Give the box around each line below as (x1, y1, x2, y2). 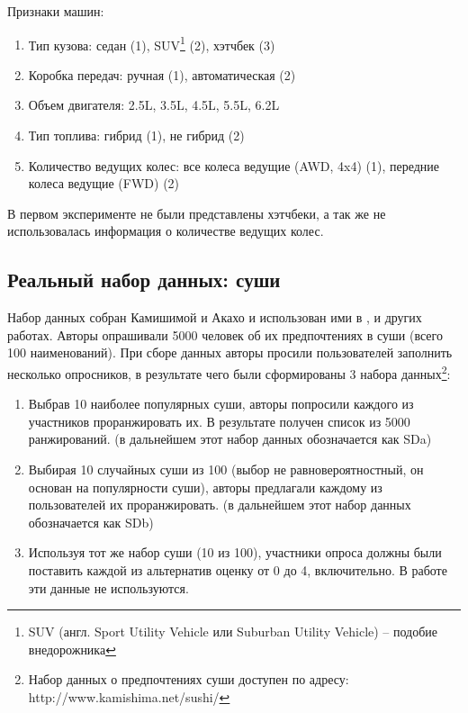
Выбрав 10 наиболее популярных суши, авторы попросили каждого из (28, 394, 414, 413)
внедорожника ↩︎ (28, 639, 116, 658)
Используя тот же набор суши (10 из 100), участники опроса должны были (28, 543, 442, 562)
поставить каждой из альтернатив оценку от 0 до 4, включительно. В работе (28, 560, 447, 579)
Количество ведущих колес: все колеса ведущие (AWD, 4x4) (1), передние (28, 156, 440, 175)
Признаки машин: (7, 2, 104, 20)
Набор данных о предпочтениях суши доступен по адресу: (28, 670, 349, 689)
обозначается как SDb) (28, 512, 154, 531)
